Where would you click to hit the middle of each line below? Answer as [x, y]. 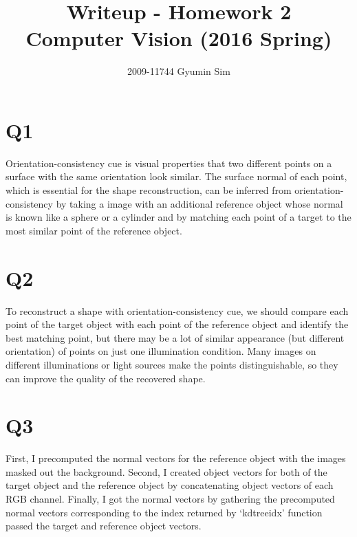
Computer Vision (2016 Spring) [179, 38]
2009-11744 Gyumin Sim [179, 71]
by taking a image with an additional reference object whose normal [199, 203]
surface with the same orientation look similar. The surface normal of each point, [176, 176]
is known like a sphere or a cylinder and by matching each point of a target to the [178, 217]
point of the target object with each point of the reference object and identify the [177, 324]
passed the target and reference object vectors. [104, 526]
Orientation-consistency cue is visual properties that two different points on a [169, 163]
